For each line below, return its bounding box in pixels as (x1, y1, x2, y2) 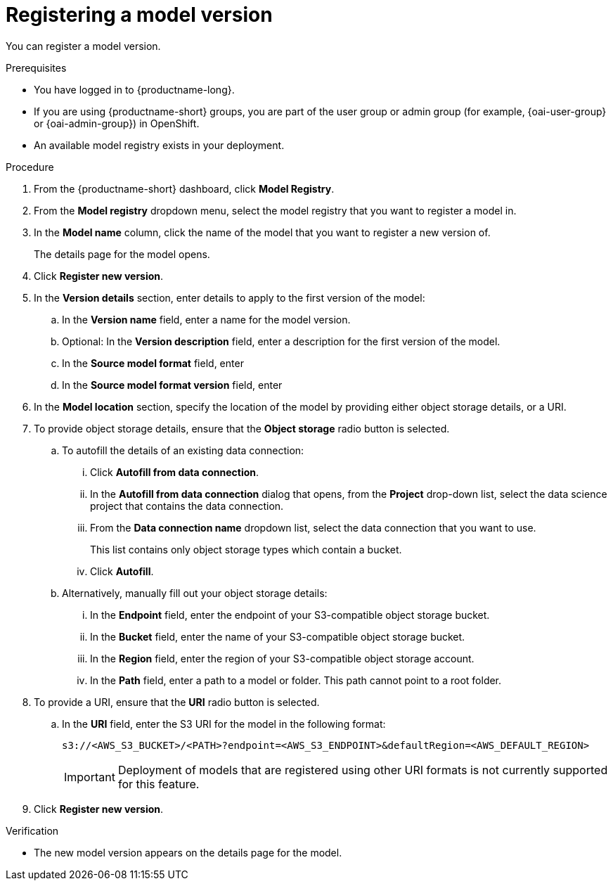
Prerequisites (6, 61, 67, 74)
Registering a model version (6, 3, 273, 27)
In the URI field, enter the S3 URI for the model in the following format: (62, 717, 386, 730)
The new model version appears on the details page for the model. (34, 846, 342, 859)
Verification (6, 824, 59, 837)
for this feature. (117, 776, 200, 791)
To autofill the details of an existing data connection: (62, 444, 304, 456)
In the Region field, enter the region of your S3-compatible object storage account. (90, 652, 475, 664)
